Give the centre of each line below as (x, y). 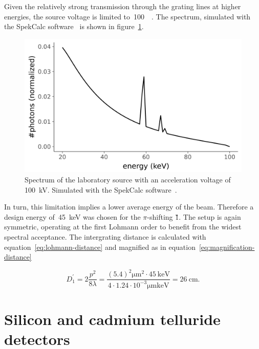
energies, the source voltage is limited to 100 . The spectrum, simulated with (127, 16)
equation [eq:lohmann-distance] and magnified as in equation (100, 247)
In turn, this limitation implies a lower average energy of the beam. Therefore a (129, 207)
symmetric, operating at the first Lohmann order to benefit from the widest (123, 227)
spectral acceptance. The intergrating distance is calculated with (105, 237)
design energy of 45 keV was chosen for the (72, 216)
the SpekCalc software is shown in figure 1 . (74, 26)
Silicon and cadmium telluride (112, 319)
